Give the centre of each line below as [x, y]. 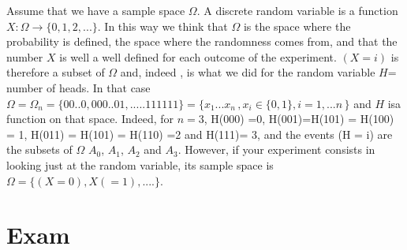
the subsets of [39, 149]
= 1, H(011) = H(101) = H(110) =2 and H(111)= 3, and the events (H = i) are [200, 134]
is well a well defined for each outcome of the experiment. [198, 56]
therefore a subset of [56, 72]
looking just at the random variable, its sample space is [140, 164]
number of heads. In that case [78, 87]
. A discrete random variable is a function [297, 10]
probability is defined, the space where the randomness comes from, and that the [202, 41]
